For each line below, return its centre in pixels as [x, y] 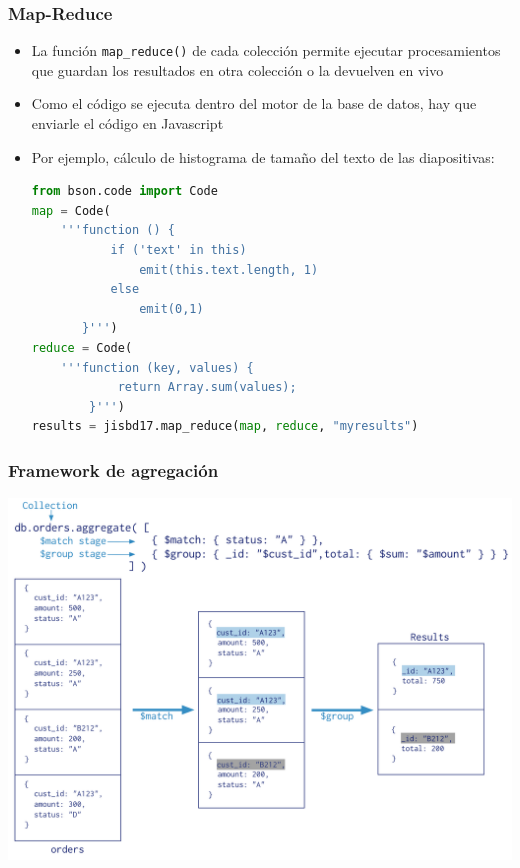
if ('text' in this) [178, 250]
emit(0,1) [171, 308]
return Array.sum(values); [207, 387]
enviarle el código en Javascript [127, 123]
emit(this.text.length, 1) [229, 269]
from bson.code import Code [124, 191]
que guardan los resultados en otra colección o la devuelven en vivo [237, 69]
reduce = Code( [82, 348]
